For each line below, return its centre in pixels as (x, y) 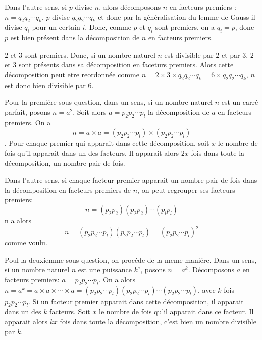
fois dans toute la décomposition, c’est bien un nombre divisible (158, 321)
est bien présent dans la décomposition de (75, 38)
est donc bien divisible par (45, 85)
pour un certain (56, 27)
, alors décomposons (130, 7)
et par (231, 54)
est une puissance (105, 269)
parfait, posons (28, 112)
